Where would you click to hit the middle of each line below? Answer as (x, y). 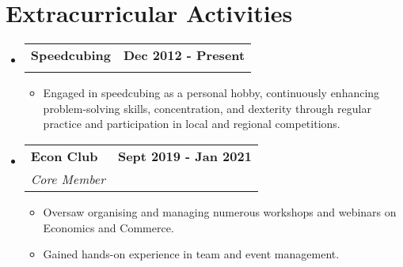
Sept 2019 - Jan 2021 (184, 156)
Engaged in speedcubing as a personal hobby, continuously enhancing (211, 93)
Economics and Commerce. (108, 227)
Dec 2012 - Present (184, 55)
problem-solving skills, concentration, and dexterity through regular (207, 108)
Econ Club (64, 156)
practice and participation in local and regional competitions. (192, 124)
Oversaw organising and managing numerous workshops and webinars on (220, 211)
